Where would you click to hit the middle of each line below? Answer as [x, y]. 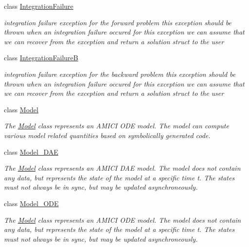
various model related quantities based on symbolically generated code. [107, 135]
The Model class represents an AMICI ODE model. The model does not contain [123, 220]
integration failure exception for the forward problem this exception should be [118, 22]
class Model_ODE [31, 203]
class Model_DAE [31, 151]
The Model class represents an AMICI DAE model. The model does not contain [122, 168]
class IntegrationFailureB [41, 58]
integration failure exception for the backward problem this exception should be [120, 74]
